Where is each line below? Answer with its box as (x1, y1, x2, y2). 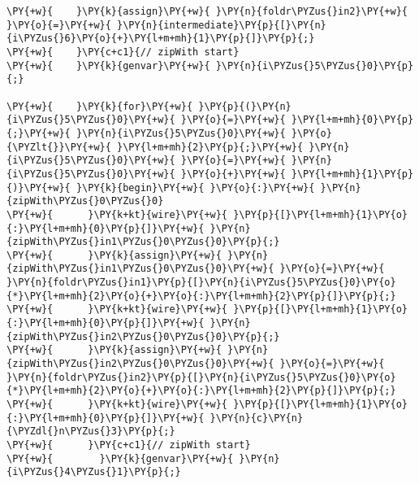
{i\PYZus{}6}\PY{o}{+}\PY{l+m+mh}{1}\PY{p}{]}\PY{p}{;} (6, 33, 315, 45)
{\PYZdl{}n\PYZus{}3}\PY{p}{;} (6, 425, 175, 438)
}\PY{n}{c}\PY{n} (209, 412, 304, 424)
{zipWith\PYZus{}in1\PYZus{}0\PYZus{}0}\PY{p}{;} (6, 236, 280, 248)
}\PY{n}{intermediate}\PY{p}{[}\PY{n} (117, 19, 326, 31)
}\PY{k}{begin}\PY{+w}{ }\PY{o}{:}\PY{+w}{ (76, 181, 315, 194)
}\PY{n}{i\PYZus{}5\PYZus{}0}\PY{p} (215, 59, 414, 72)
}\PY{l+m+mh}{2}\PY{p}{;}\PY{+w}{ (117, 141, 304, 153)
